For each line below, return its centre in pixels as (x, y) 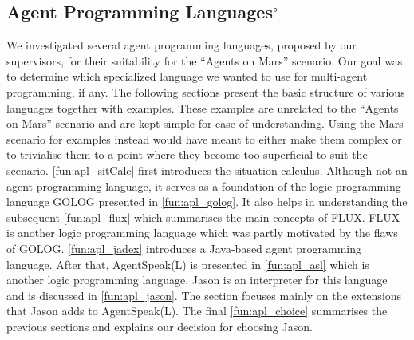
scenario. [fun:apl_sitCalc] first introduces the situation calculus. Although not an (207, 170)
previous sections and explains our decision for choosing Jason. (160, 326)
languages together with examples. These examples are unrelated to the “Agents (203, 107)
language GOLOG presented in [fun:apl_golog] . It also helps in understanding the (207, 202)
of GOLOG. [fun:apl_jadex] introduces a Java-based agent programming (184, 248)
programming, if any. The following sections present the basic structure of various (206, 91)
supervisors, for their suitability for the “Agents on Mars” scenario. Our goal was (205, 60)
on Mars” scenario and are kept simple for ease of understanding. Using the (191, 123)
